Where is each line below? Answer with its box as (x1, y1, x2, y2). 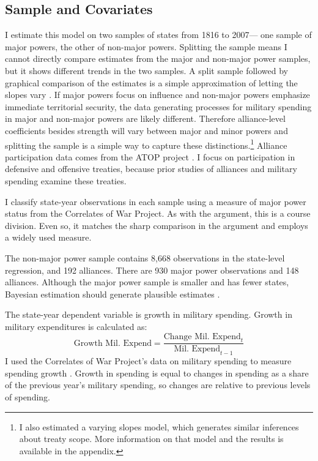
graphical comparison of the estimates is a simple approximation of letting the (5, 76, 298, 89)
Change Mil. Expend (163, 332, 241, 341)
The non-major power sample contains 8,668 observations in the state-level (5, 251, 285, 264)
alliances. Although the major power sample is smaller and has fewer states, (5, 275, 289, 288)
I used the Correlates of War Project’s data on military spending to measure (5, 354, 292, 367)
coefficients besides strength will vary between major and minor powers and (5, 124, 288, 137)
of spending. (5, 390, 50, 403)
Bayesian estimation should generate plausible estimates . (5, 287, 220, 300)
